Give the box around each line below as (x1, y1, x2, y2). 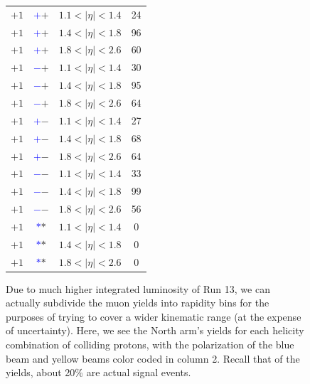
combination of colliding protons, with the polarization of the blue (6, 337, 294, 352)
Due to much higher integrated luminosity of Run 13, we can (6, 281, 270, 296)
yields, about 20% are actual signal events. (6, 365, 191, 380)
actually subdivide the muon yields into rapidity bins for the (6, 295, 269, 310)
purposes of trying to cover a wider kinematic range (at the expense (6, 309, 301, 324)
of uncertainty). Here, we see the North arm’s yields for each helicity (6, 323, 304, 338)
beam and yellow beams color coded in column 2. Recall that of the (6, 351, 300, 366)
